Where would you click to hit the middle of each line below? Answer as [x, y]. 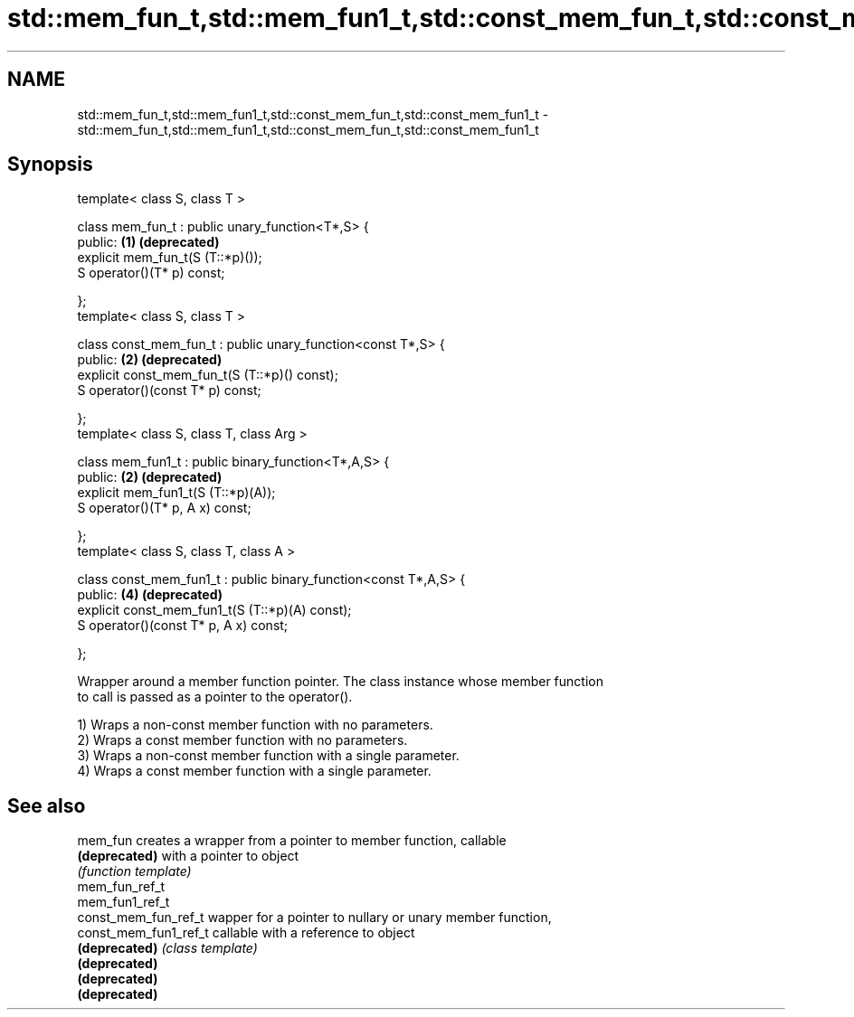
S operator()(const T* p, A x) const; [183, 626]
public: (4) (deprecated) [150, 595]
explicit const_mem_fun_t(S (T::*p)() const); [208, 375]
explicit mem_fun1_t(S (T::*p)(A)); [176, 493]
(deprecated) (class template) [167, 948]
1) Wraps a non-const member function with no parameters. [255, 725]
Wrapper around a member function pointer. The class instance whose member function [340, 682]
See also [47, 805]
